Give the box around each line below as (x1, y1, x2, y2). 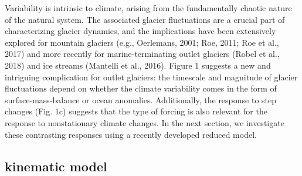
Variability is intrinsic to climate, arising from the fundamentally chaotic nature (5, 2, 292, 13)
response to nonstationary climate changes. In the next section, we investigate (5, 116, 284, 128)
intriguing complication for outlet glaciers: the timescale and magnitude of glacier (5, 70, 298, 83)
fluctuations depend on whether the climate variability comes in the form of (5, 82, 277, 94)
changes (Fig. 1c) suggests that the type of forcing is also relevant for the (5, 105, 267, 117)
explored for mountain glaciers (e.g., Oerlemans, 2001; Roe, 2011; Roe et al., (5, 36, 279, 48)
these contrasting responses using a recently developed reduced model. (5, 128, 257, 140)
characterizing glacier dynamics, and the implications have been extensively (5, 25, 276, 37)
